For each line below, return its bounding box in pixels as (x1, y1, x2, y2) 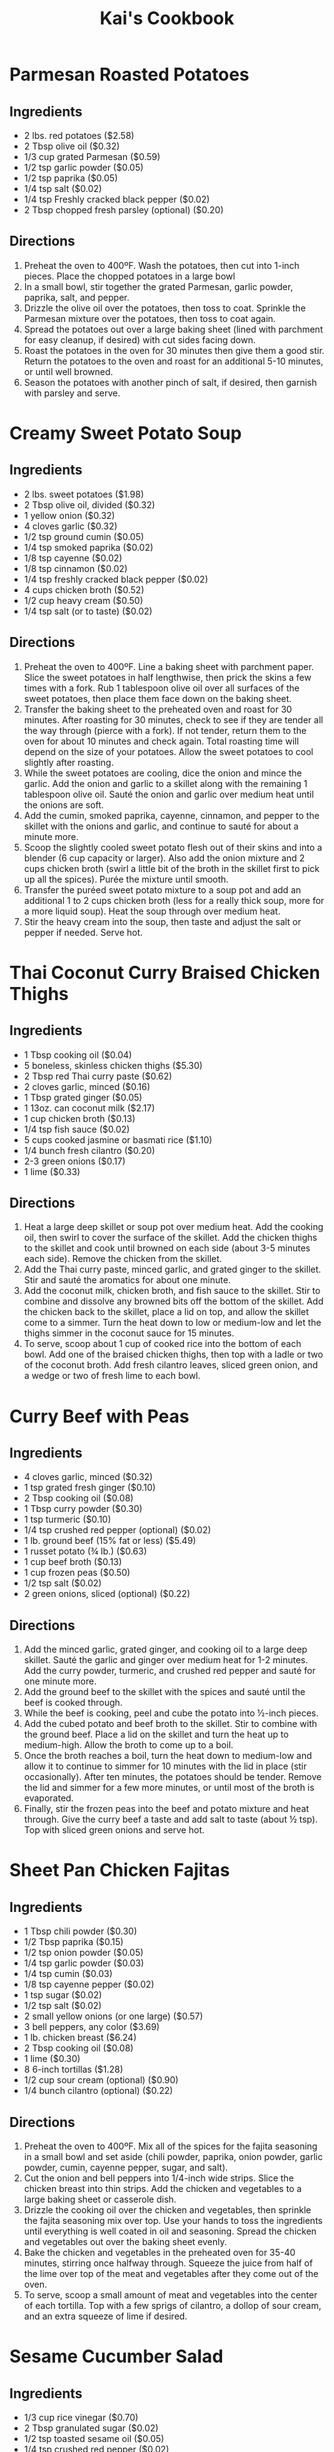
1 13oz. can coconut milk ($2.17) (23, 1102, 156, 1114)
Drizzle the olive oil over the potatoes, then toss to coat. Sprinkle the (23, 302, 306, 314)
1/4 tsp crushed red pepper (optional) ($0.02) (23, 1524, 212, 1536)
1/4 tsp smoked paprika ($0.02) (23, 541, 154, 553)
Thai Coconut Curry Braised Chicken (9, 961, 321, 984)
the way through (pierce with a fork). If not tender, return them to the (23, 724, 307, 736)
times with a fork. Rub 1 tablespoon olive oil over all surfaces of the (23, 682, 300, 694)
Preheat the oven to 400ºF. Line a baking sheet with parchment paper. (23, 660, 314, 672)
